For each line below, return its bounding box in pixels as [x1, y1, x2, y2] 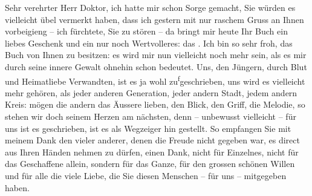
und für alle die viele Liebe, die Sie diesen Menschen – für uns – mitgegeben [5, 169, 287, 181]
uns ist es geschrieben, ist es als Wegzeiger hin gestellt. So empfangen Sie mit [5, 122, 291, 134]
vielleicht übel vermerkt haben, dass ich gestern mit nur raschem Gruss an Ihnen [5, 13, 304, 25]
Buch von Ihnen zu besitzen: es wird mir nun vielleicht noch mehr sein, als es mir [5, 48, 307, 61]
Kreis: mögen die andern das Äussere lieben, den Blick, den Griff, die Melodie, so [5, 98, 305, 111]
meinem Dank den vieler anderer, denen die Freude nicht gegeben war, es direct [5, 134, 300, 146]
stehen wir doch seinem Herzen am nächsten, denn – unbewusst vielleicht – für [5, 110, 296, 122]
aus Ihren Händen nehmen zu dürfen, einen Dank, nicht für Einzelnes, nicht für [5, 145, 299, 158]
